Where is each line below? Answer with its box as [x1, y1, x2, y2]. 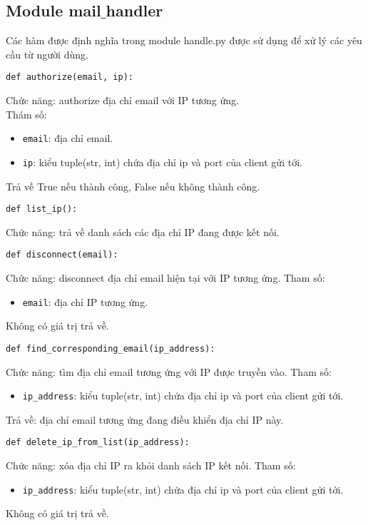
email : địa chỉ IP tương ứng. [22, 294, 148, 309]
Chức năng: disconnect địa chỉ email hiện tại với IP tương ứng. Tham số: [6, 270, 325, 285]
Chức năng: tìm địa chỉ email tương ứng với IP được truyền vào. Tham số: [6, 364, 332, 379]
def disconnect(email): [6, 250, 118, 260]
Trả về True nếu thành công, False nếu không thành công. [6, 178, 260, 193]
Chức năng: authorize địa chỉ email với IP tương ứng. [6, 93, 239, 108]
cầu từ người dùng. [6, 46, 88, 61]
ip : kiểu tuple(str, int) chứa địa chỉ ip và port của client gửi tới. [22, 154, 302, 169]
